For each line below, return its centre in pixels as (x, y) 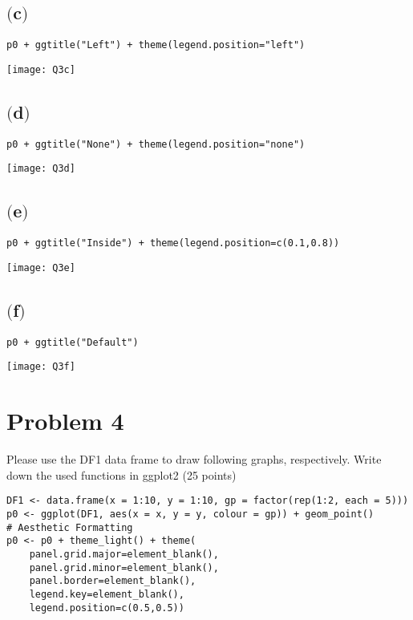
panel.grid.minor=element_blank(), (124, 567)
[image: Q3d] (41, 169)
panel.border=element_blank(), (113, 581)
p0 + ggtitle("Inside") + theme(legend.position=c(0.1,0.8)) (173, 243)
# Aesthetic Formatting (70, 527)
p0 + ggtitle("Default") (73, 342)
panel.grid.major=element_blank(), (124, 554)
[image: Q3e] (41, 267)
